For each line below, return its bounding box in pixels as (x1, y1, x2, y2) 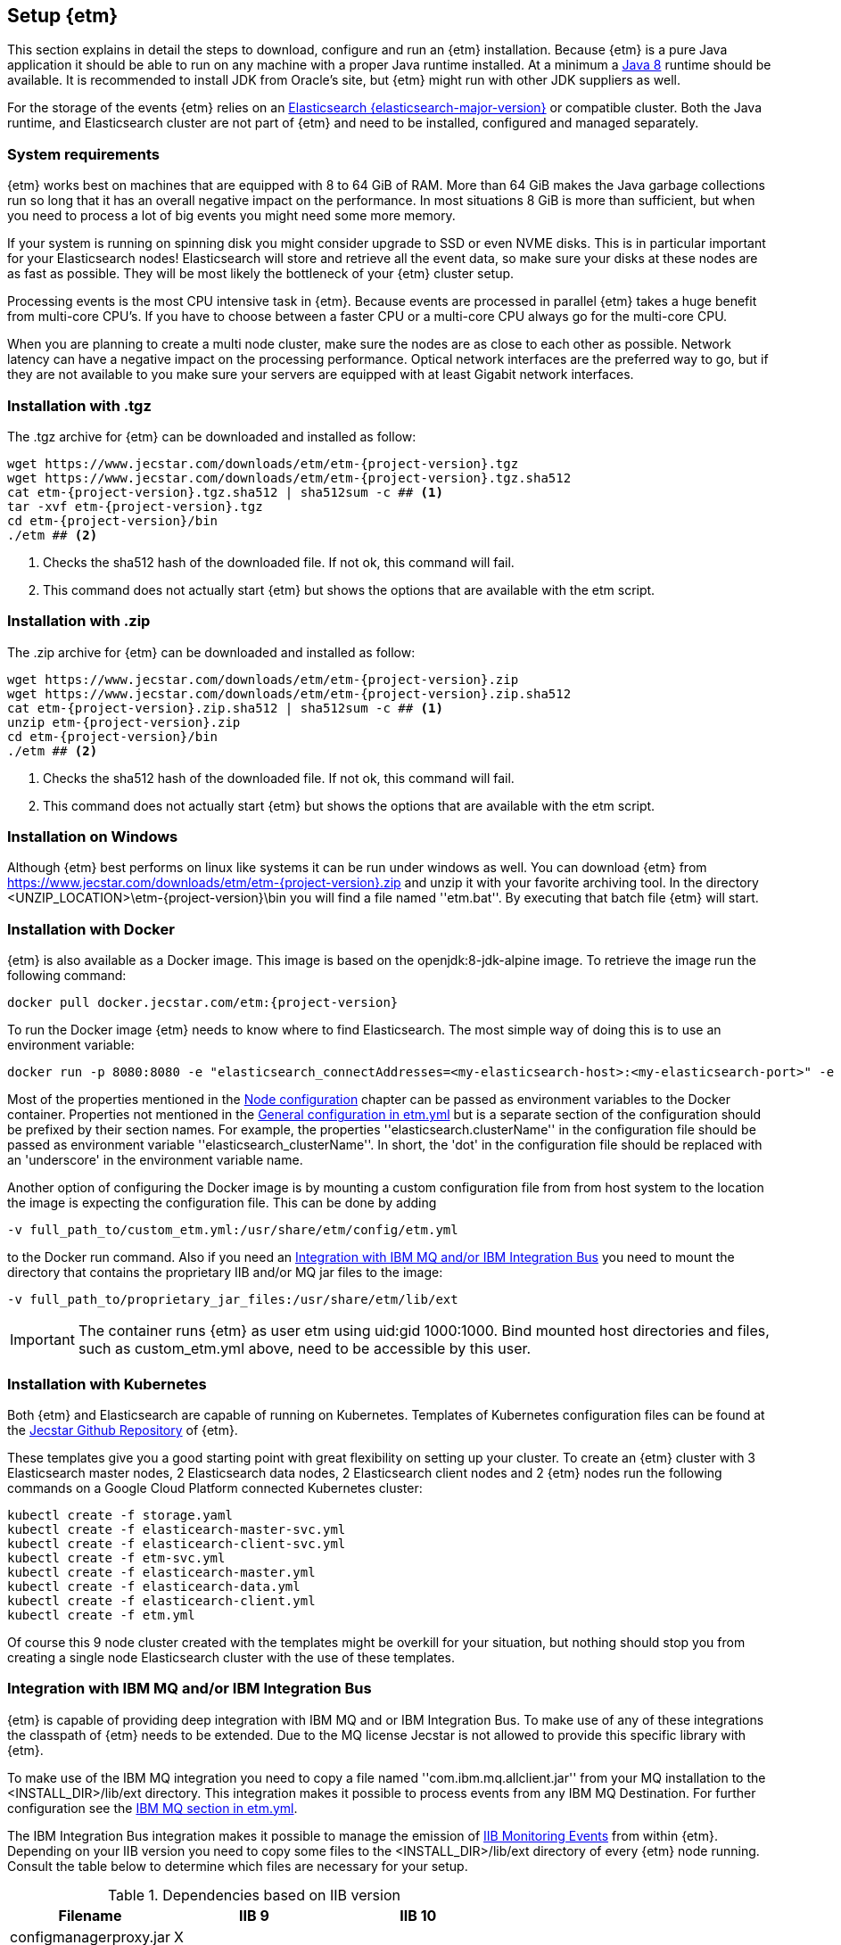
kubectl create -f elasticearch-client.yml (7, 1593, 316, 1608)
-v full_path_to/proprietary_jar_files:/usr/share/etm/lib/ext (7, 1292, 458, 1307)
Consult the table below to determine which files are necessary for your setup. (7, 1858, 468, 1874)
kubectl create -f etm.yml (7, 1607, 195, 1622)
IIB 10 (400, 1906, 437, 1924)
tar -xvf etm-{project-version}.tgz (7, 499, 263, 514)
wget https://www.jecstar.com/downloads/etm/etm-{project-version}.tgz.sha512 (7, 470, 572, 485)
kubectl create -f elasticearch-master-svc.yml (7, 1521, 346, 1537)
